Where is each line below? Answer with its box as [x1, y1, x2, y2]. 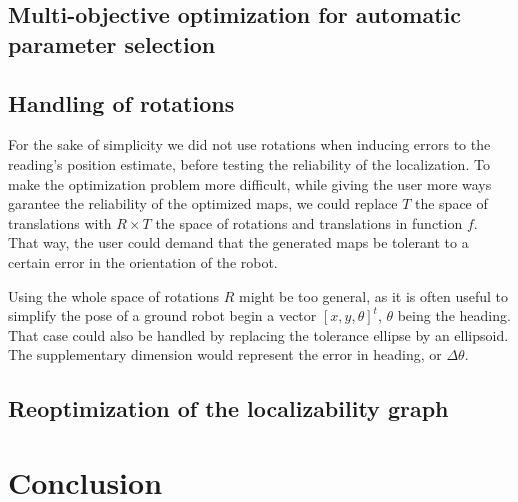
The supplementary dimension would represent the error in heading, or [8, 344, 442, 365]
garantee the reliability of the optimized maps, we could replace [8, 193, 398, 214]
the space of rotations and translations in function [155, 212, 463, 233]
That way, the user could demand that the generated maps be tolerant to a [8, 232, 469, 253]
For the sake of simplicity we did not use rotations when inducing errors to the [8, 134, 491, 155]
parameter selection [8, 28, 216, 59]
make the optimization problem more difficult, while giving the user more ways [8, 173, 492, 194]
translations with [8, 212, 112, 233]
